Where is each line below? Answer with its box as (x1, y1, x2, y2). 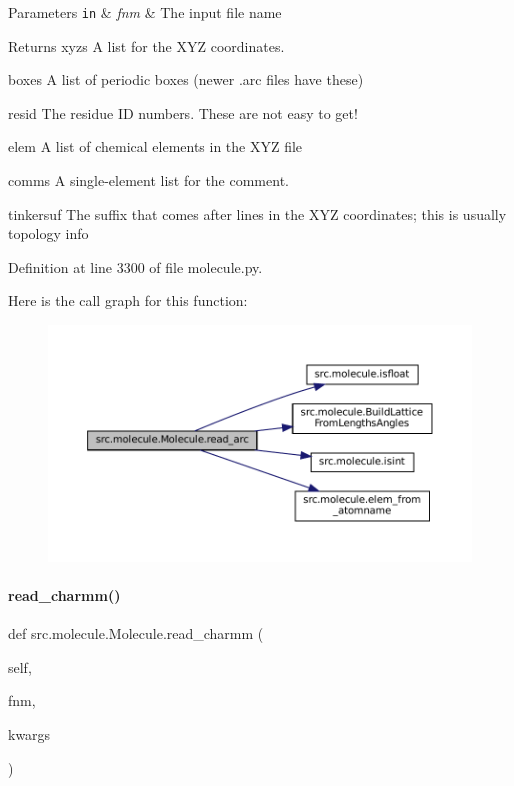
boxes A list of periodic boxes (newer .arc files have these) (8, 69, 364, 90)
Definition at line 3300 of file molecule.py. (8, 256, 263, 277)
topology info (8, 223, 89, 244)
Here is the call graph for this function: (8, 290, 248, 311)
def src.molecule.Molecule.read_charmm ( (8, 623, 264, 644)
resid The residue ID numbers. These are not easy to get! (8, 102, 358, 123)
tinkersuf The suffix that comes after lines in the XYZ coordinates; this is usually (8, 203, 507, 224)
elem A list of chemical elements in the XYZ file (8, 136, 303, 157)
